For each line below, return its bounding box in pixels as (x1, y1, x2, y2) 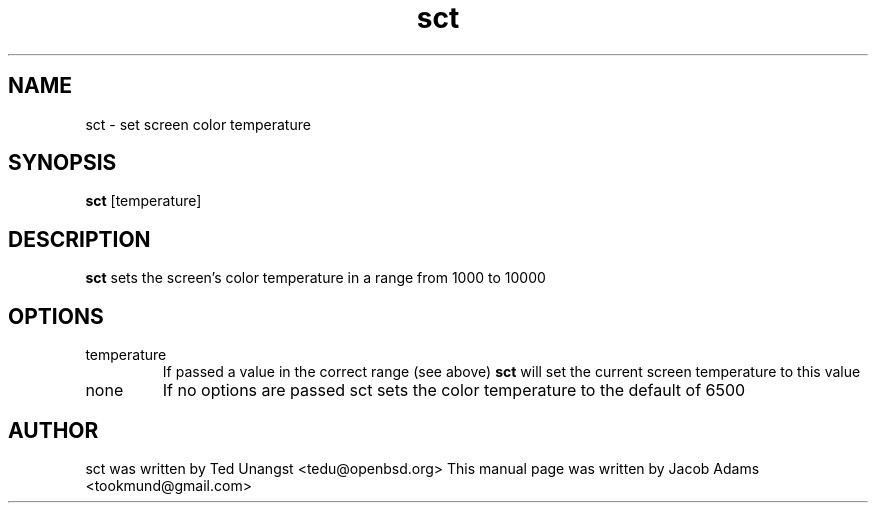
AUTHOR (8, 417, 99, 443)
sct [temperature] (85, 192, 202, 210)
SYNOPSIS (8, 150, 117, 176)
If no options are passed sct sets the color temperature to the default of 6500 (162, 380, 746, 401)
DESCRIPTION (8, 226, 151, 252)
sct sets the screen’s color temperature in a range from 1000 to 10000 (85, 269, 546, 287)
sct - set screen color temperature (85, 115, 311, 133)
